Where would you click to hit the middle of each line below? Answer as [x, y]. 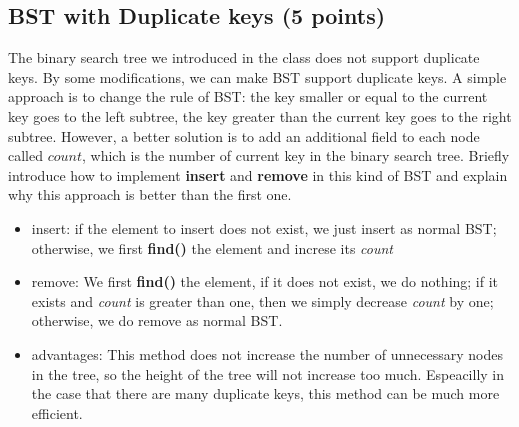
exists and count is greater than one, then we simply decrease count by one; [262, 300]
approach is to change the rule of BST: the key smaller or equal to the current [248, 96]
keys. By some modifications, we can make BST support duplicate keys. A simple [257, 76]
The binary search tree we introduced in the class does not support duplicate [244, 57]
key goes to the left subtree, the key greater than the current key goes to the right [260, 115]
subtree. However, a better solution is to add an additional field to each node [244, 135]
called [25, 155]
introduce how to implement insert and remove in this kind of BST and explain [258, 174]
